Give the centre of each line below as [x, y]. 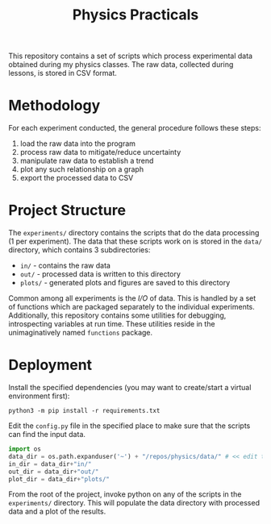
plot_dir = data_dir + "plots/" [59, 479]
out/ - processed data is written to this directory [100, 274]
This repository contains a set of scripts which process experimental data [130, 56]
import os [25, 449]
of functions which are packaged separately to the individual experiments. [132, 307]
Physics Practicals [135, 15]
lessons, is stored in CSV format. [63, 73]
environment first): [39, 396]
